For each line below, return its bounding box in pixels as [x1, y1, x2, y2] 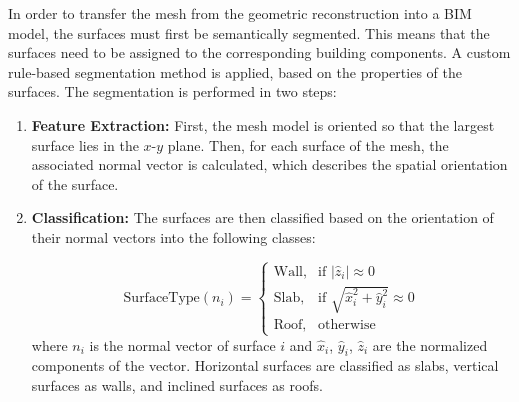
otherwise [318, 318, 376, 333]
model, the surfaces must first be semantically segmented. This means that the [8, 22, 490, 43]
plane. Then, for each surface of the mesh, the [167, 134, 449, 155]
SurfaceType [123, 291, 200, 306]
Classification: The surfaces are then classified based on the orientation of [31, 207, 494, 228]
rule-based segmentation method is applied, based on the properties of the [8, 61, 462, 82]
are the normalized [372, 334, 488, 355]
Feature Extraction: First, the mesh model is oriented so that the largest [31, 114, 495, 135]
